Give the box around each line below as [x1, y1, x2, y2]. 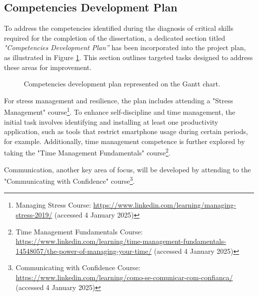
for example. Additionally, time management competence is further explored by [4, 136, 245, 146]
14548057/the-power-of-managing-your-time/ [15, 245, 152, 256]
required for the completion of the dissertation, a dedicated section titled [4, 32, 225, 43]
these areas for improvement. [4, 62, 92, 72]
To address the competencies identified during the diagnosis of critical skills [4, 23, 234, 33]
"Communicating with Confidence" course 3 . [4, 174, 135, 186]
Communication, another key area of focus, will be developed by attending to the [4, 164, 251, 174]
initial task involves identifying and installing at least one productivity [4, 116, 218, 127]
